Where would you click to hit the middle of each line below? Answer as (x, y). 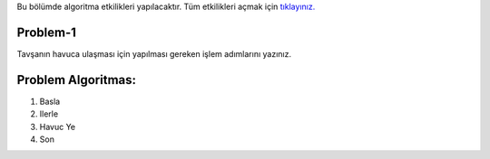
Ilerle (49, 114)
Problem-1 (47, 32)
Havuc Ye (58, 126)
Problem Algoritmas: (76, 80)
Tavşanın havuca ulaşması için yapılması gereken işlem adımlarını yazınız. (154, 53)
